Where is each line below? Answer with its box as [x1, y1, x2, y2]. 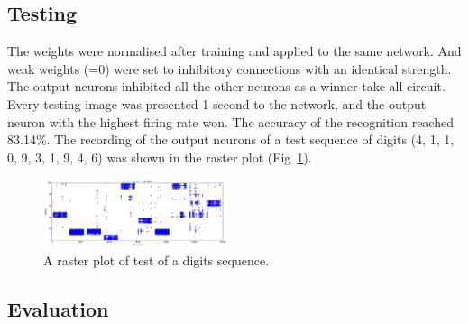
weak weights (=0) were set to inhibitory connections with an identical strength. [7, 59, 452, 78]
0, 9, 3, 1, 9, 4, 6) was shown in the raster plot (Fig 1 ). [7, 147, 312, 166]
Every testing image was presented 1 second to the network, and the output [7, 94, 427, 113]
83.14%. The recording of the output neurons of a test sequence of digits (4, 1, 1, [7, 130, 455, 149]
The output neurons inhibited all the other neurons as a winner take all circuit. [7, 77, 446, 96]
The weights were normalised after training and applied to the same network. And [7, 42, 462, 60]
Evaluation [7, 294, 109, 322]
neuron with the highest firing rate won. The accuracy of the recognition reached [7, 112, 454, 131]
